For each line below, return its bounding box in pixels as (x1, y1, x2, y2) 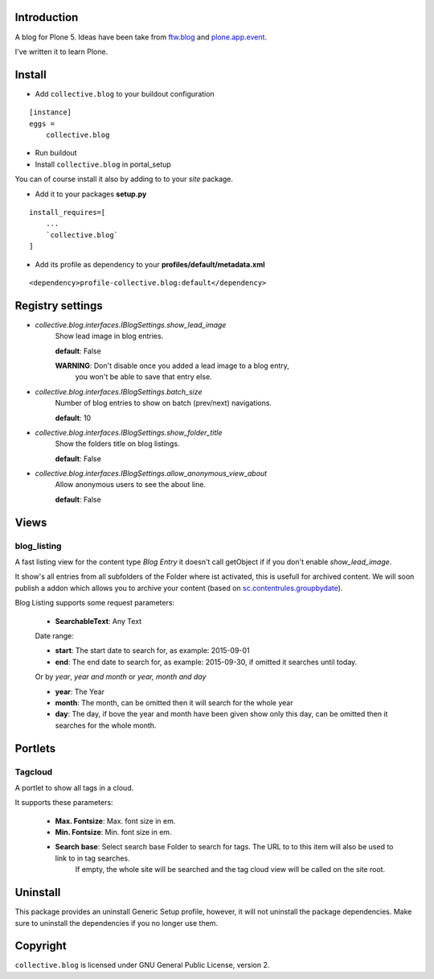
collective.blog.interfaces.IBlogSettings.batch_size (35, 386, 203, 396)
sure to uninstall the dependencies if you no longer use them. (14, 918, 219, 927)
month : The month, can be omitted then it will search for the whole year (55, 697, 293, 708)
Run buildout (35, 148, 77, 158)
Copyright (14, 939, 68, 953)
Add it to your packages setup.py (35, 189, 147, 199)
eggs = (29, 119, 55, 128)
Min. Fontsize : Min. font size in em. (55, 828, 172, 837)
